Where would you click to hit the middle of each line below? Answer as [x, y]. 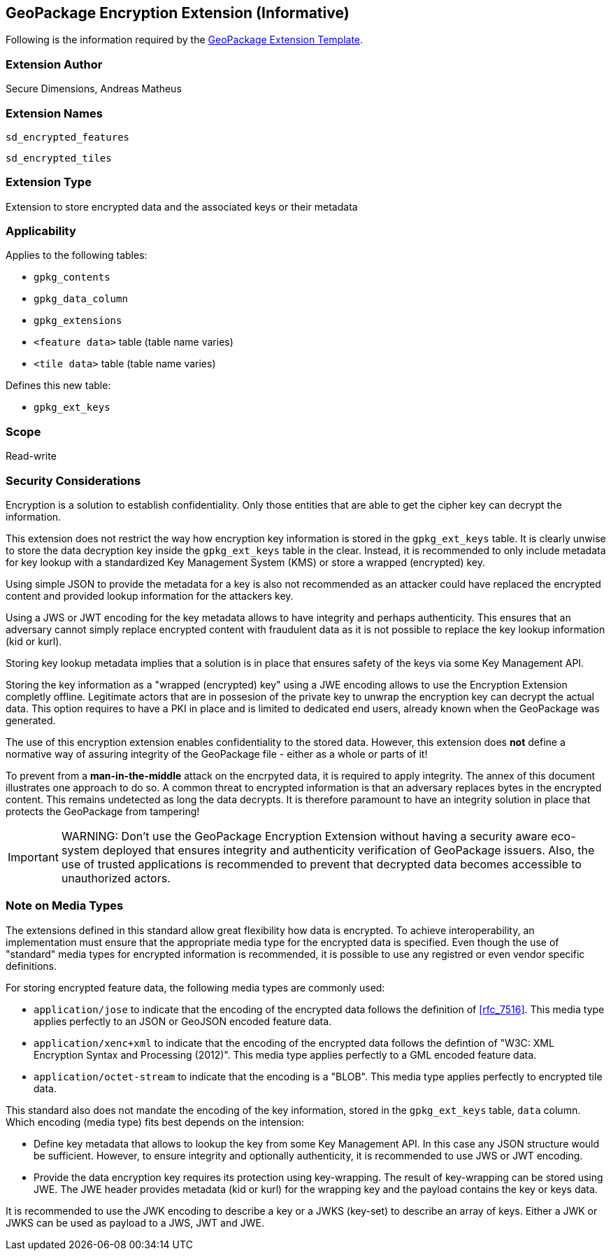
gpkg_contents [72, 277]
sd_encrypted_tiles [59, 158]
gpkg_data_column [81, 299]
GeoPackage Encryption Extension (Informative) [178, 13]
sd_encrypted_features [68, 137]
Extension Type [49, 182]
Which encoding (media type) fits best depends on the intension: [155, 1122]
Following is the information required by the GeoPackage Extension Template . [185, 40]
